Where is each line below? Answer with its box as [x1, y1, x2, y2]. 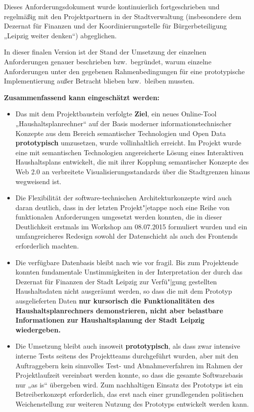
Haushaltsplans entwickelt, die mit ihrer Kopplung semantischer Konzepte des [15, 157, 249, 167]
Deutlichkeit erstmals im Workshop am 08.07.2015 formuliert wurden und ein [15, 221, 247, 231]
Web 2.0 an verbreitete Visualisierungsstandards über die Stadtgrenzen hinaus [15, 166, 250, 176]
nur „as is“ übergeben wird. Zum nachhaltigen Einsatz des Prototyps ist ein [15, 379, 243, 389]
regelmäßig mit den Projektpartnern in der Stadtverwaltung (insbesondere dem [4, 11, 241, 21]
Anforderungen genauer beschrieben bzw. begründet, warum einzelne [4, 56, 211, 66]
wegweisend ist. [15, 176, 62, 186]
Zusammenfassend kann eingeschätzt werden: [4, 92, 160, 102]
